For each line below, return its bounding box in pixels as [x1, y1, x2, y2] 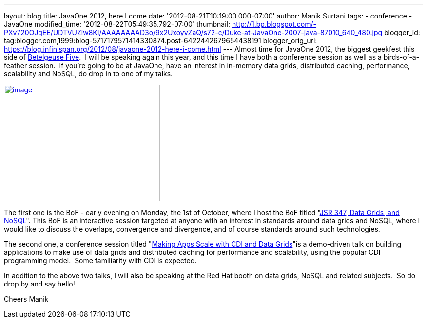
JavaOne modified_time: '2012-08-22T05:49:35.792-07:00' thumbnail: [4, 20, 230, 28]
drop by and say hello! [4, 280, 75, 288]
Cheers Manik [4, 295, 49, 303]
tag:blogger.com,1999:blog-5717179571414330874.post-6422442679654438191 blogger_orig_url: [4, 36, 317, 45]
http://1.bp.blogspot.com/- [232, 20, 316, 28]
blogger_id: [384, 28, 420, 36]
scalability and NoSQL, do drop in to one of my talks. [4, 70, 173, 78]
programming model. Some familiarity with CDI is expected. [4, 256, 197, 265]
